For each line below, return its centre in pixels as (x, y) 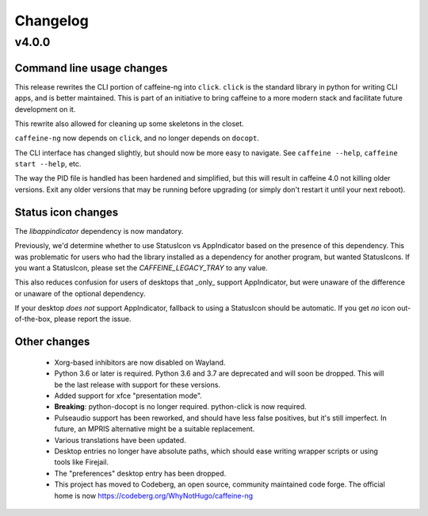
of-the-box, (34, 319)
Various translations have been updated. (120, 440)
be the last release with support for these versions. (138, 384)
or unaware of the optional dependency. (80, 293)
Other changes (52, 342)
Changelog (52, 21)
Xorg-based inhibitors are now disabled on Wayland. (140, 362)
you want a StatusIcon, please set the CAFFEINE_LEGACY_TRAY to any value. (141, 268)
